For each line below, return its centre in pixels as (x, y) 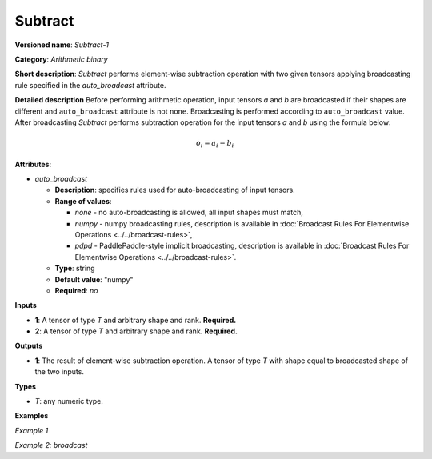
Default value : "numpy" (94, 279)
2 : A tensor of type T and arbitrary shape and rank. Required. (136, 331)
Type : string (75, 269)
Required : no (76, 290)
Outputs (29, 346)
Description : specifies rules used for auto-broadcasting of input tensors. (175, 190)
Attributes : (33, 164)
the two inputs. (59, 372)
